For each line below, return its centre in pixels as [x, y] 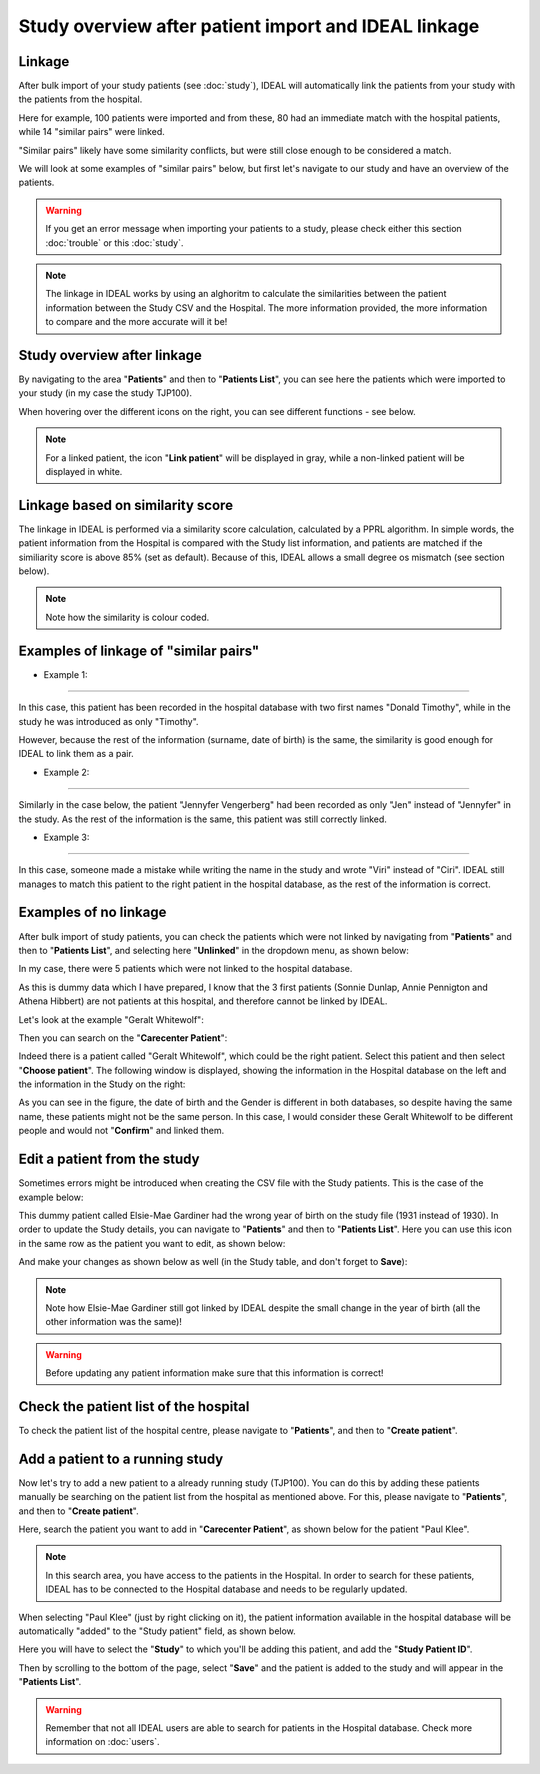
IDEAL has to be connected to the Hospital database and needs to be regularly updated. [226, 1589]
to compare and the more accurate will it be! [136, 322]
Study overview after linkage [110, 355]
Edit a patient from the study [109, 1159]
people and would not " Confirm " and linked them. [121, 1131]
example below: [51, 1197]
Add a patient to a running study [121, 1458]
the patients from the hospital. [80, 99]
